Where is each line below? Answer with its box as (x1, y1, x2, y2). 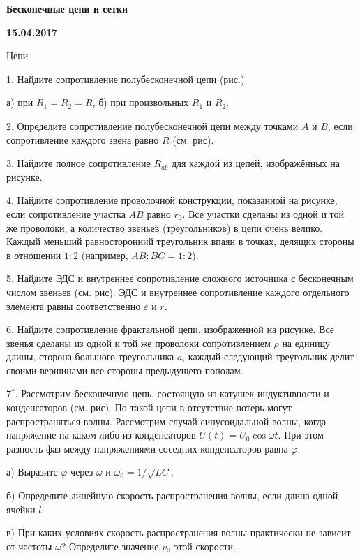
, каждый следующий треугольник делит (182, 349, 354, 364)
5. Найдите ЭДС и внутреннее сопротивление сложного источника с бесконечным (6, 271, 354, 286)
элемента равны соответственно (6, 298, 141, 313)
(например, (81, 247, 128, 262)
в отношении (6, 247, 61, 262)
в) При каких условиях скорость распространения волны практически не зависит (6, 525, 351, 540)
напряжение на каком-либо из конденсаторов (6, 427, 196, 442)
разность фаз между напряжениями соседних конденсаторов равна (6, 441, 288, 455)
